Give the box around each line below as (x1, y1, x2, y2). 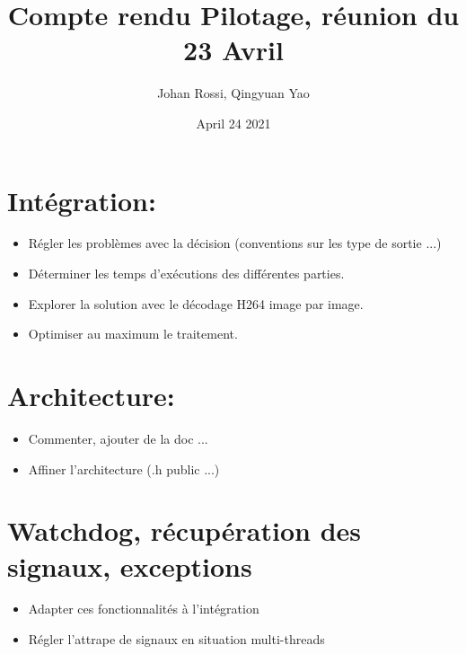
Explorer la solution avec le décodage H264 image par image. (28, 294, 364, 313)
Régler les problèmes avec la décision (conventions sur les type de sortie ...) (28, 234, 442, 252)
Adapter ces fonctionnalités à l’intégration (28, 599, 259, 618)
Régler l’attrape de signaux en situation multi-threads (28, 630, 325, 649)
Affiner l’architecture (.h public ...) (28, 459, 220, 478)
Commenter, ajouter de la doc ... (28, 429, 208, 447)
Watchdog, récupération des (7, 512, 362, 549)
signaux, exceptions (7, 547, 252, 584)
